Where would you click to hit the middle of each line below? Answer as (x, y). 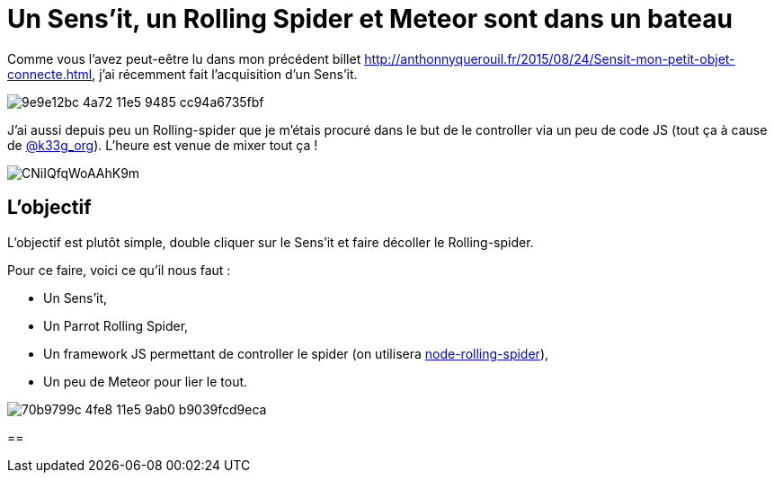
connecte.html (50, 74)
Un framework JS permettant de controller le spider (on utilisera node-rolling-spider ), (296, 353)
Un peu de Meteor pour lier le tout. (146, 381)
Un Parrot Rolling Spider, (116, 325)
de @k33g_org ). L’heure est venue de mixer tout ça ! (163, 145)
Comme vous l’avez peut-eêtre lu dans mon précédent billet (184, 58)
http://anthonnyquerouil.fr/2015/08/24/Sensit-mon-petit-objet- (550, 58)
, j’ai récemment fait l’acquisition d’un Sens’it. (225, 74)
